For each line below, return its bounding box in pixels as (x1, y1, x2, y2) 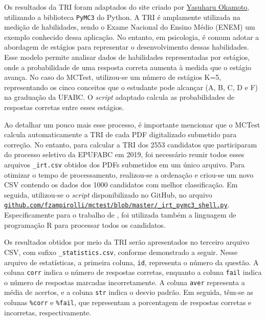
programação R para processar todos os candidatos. (4, 219, 166, 230)
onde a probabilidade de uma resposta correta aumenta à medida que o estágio (4, 61, 251, 72)
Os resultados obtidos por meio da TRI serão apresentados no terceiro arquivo (4, 237, 250, 247)
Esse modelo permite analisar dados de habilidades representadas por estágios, (4, 52, 250, 62)
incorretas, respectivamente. (4, 307, 92, 317)
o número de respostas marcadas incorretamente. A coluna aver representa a (4, 276, 245, 287)
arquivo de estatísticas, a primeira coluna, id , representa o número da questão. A (4, 256, 259, 267)
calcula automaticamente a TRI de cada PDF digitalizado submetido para (4, 129, 237, 140)
